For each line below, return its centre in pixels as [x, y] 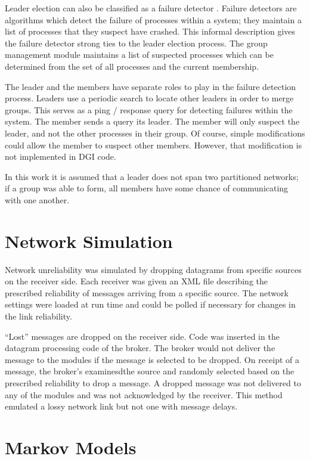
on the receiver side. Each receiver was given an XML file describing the [136, 281]
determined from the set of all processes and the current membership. [132, 66]
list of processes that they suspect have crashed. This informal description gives [150, 31]
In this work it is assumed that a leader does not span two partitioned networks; [152, 176]
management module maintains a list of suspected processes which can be [139, 55]
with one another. [37, 199]
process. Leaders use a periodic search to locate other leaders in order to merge [149, 98]
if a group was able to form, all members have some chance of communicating [147, 188]
